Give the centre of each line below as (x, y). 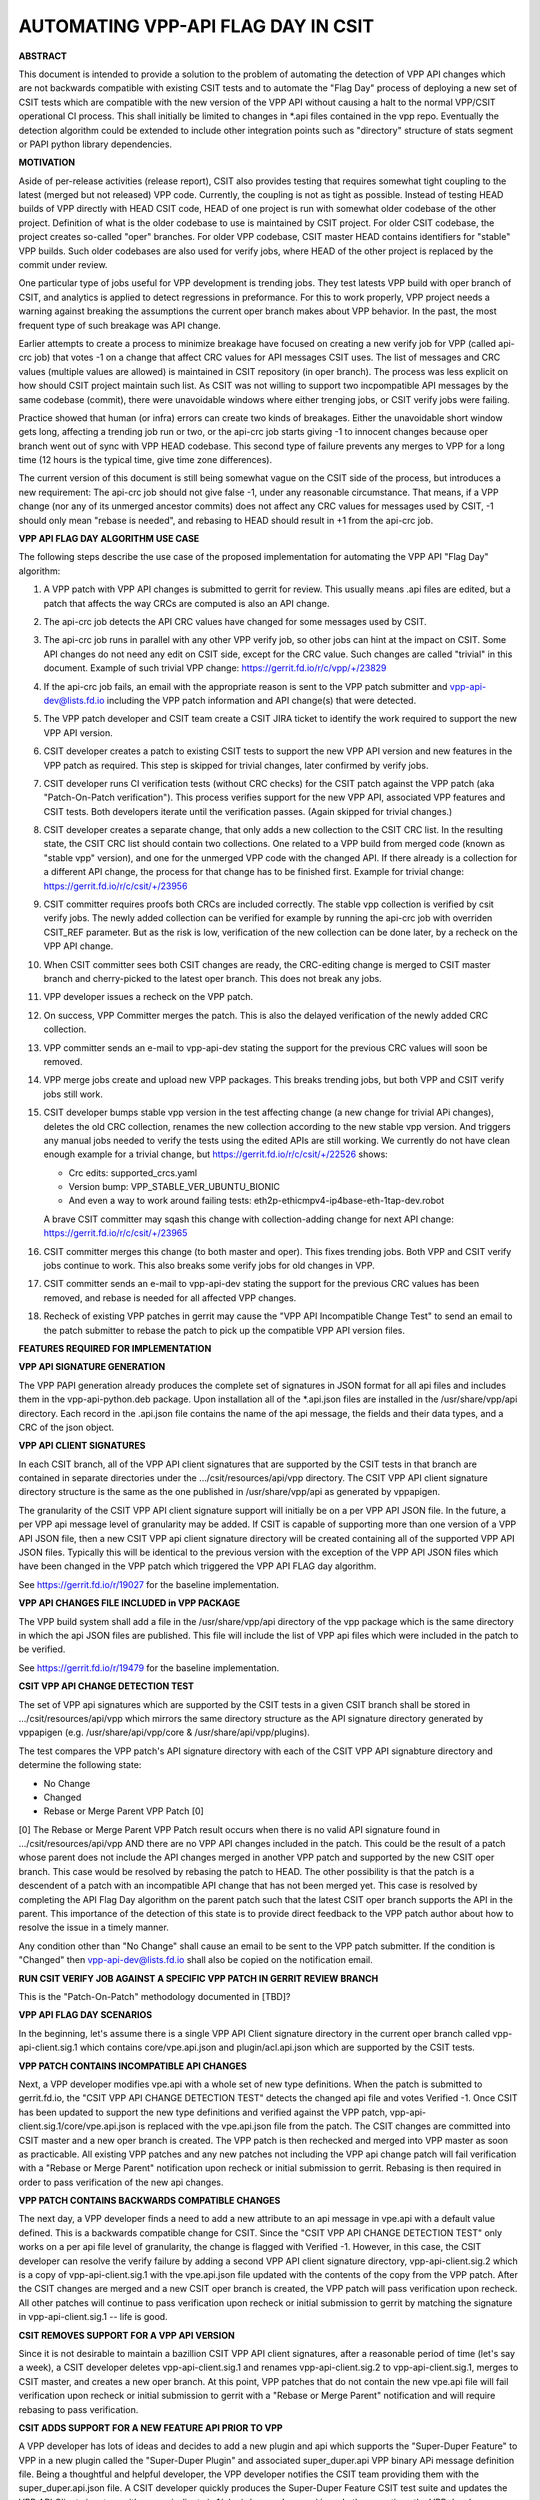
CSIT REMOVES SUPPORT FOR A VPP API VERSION (126, 2335)
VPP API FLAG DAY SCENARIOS (85, 2015)
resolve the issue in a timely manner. (93, 1927)
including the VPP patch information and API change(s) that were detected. (261, 700)
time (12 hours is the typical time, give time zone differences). (145, 460)
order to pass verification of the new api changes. (121, 2182)
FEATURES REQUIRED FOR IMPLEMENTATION (115, 1348)
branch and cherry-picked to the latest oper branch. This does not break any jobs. (212, 978)
